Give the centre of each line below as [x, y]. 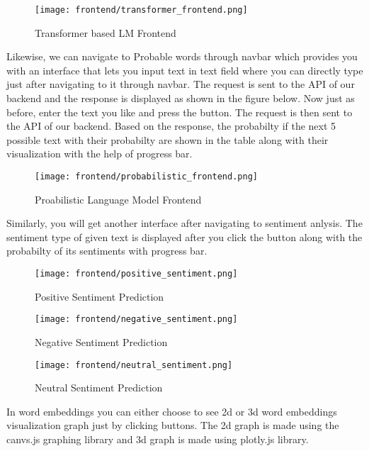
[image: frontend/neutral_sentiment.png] [134, 365]
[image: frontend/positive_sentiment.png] [136, 274]
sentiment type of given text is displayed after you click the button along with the [184, 236]
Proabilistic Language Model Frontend [118, 199]
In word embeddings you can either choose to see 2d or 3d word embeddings [172, 411]
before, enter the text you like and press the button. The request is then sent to [180, 112]
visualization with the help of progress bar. [100, 154]
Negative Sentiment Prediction [101, 341]
